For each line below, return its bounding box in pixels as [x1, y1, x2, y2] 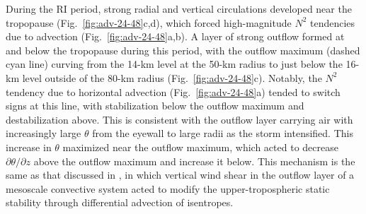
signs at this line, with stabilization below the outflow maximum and [6, 98, 304, 113]
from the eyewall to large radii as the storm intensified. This [92, 126, 353, 141]
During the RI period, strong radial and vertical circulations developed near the [6, 1, 352, 16]
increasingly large [6, 126, 81, 141]
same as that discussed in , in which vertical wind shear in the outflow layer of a [6, 167, 355, 182]
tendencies [309, 15, 355, 30]
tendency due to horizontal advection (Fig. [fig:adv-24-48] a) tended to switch [6, 84, 341, 99]
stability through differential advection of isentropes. [6, 195, 234, 210]
